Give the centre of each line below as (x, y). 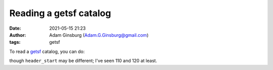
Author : (18, 35)
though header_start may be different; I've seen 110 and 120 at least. (83, 61)
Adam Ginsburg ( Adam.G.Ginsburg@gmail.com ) (99, 35)
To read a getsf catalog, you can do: (47, 51)
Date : (15, 28)
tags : (15, 42)
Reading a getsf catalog (60, 13)
